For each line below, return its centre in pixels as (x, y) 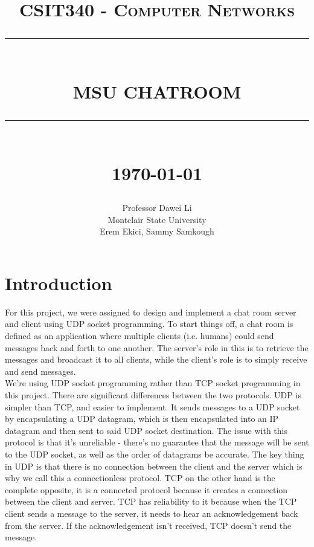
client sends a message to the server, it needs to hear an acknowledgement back (152, 513)
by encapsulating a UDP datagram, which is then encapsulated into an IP (142, 419)
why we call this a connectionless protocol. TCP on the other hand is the (140, 478)
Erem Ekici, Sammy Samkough (157, 231)
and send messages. (40, 371)
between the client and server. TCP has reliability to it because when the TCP (151, 501)
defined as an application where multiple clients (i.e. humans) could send (139, 336)
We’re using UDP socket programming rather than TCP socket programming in (153, 383)
